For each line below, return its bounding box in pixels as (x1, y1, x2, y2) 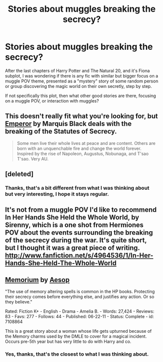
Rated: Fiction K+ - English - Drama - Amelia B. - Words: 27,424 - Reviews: (5, 308, 155, 314)
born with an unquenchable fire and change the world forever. (17, 145, 142, 151)
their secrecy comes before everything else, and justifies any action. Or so (5, 294, 155, 300)
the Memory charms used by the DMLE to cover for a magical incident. (5, 333, 147, 340)
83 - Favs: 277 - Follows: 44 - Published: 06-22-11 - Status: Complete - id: (5, 314, 154, 320)
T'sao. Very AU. (17, 156, 49, 161)
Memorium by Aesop (5, 276, 70, 284)
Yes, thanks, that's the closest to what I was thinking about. (5, 351, 149, 358)
